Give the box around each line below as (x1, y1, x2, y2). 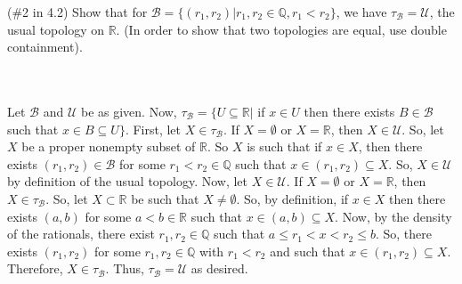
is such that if (247, 137, 322, 156)
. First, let (125, 119, 182, 138)
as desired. (190, 259, 248, 278)
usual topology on (7, 20, 104, 38)
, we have (336, 3, 387, 20)
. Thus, (105, 259, 144, 278)
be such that (131, 189, 199, 207)
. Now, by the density (335, 207, 452, 225)
